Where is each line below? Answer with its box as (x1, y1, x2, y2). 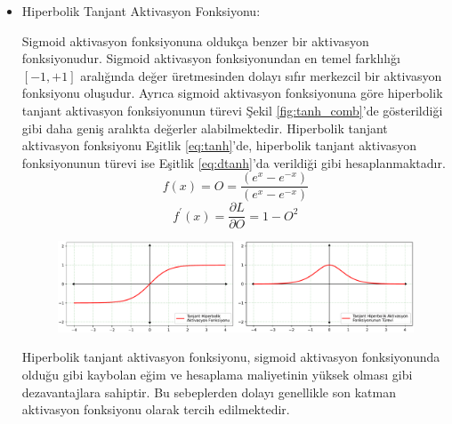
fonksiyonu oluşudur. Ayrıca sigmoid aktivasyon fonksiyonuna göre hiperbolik (21, 84, 443, 102)
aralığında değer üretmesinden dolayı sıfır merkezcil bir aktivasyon (80, 66, 442, 84)
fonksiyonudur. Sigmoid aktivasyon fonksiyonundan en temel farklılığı (21, 49, 400, 68)
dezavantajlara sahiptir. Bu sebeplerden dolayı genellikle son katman (21, 382, 396, 401)
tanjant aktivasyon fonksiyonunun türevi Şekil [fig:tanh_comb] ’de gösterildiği (21, 100, 443, 119)
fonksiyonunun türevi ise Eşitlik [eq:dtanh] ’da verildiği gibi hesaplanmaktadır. (21, 153, 446, 172)
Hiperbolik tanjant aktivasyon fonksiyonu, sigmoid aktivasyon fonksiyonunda (21, 348, 440, 366)
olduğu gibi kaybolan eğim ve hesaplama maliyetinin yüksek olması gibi (21, 365, 413, 384)
